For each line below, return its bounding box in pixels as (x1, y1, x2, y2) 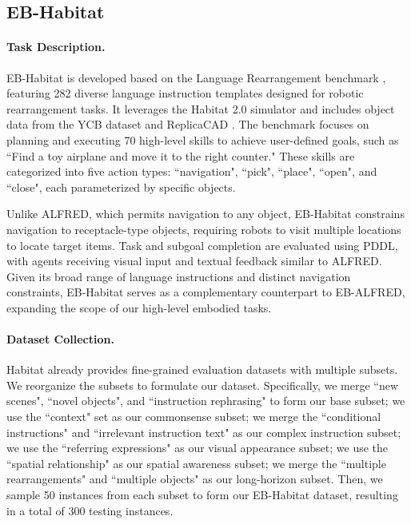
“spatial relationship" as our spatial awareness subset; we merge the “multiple (6, 455, 386, 471)
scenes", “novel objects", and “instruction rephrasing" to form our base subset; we (6, 392, 405, 409)
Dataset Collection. (6, 331, 114, 347)
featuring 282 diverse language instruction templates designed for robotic (6, 85, 364, 101)
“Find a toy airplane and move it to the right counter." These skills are (6, 147, 355, 164)
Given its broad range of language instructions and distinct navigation (6, 268, 351, 284)
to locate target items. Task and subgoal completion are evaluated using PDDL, (6, 236, 398, 253)
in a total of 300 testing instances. (6, 502, 174, 518)
